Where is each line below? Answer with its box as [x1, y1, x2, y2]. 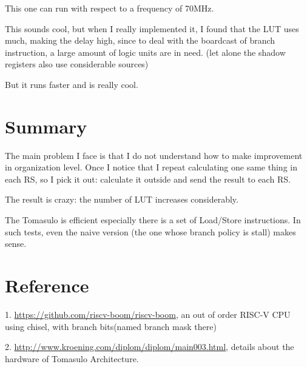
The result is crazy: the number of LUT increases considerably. [5, 193, 238, 206]
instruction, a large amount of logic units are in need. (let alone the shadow [5, 45, 286, 58]
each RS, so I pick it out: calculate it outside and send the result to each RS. [5, 172, 291, 185]
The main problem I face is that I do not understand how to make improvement [5, 149, 303, 161]
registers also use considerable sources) [5, 58, 149, 70]
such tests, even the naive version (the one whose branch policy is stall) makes [5, 225, 296, 238]
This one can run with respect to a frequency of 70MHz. [5, 2, 214, 14]
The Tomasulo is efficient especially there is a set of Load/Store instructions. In [5, 214, 301, 226]
